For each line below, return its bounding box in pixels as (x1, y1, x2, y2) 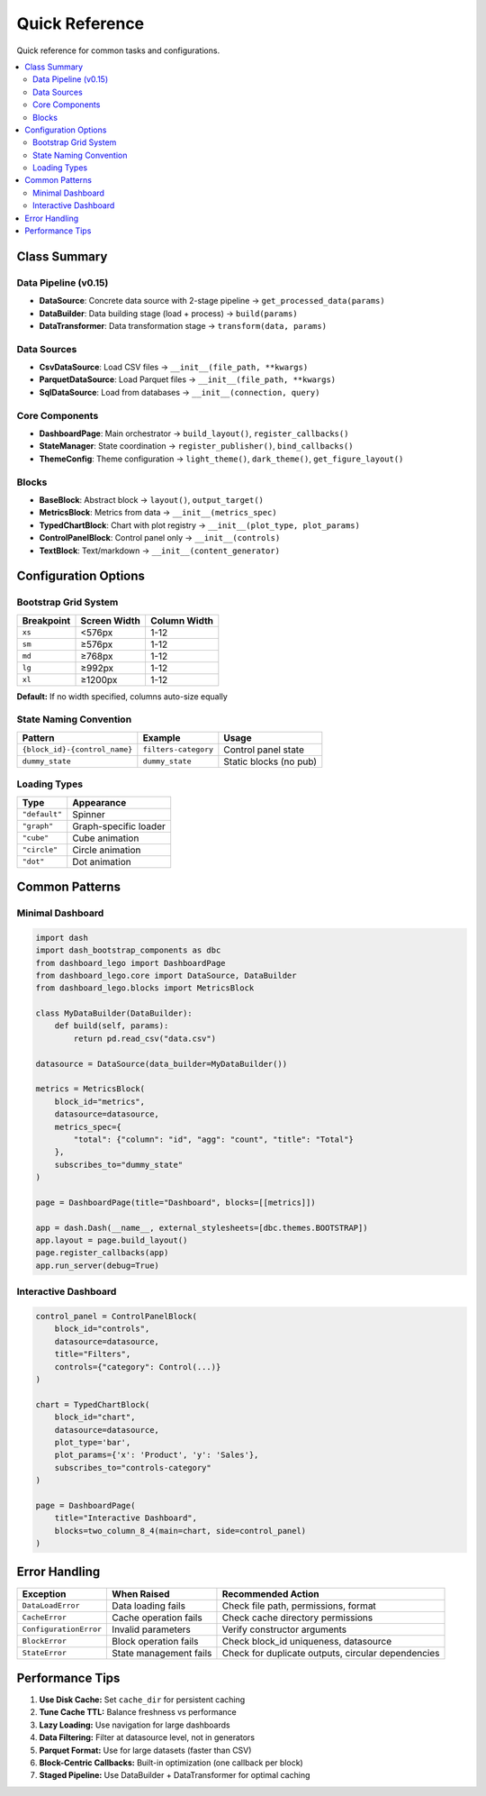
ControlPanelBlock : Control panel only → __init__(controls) (39, 533, 281, 543)
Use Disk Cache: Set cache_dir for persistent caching (39, 1694, 246, 1705)
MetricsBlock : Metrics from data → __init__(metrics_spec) (39, 507, 278, 518)
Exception (22, 1587, 67, 1600)
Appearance (72, 796, 127, 808)
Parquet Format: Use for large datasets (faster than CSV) (39, 1745, 252, 1755)
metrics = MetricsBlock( (35, 1084, 146, 1094)
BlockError (22, 1636, 67, 1646)
